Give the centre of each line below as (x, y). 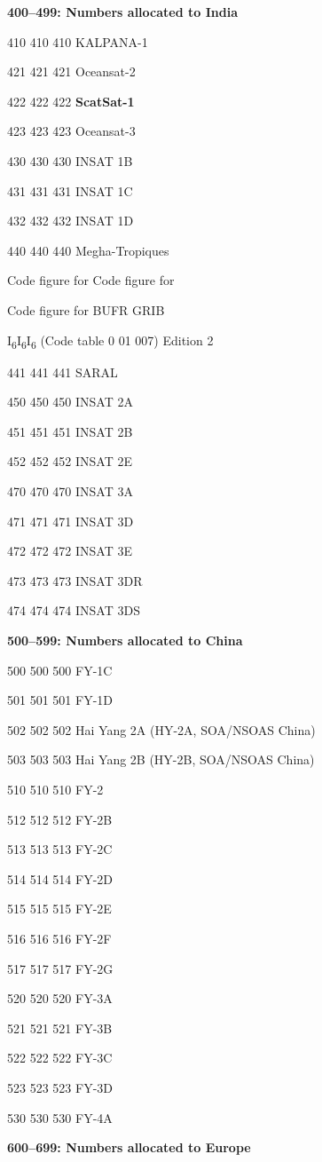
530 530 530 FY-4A (60, 1117)
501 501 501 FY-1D (60, 700)
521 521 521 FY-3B (60, 1028)
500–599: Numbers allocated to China (125, 640)
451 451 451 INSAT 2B (70, 431)
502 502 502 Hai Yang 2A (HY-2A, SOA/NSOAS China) (161, 729)
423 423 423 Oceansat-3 (71, 131)
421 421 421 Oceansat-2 (71, 71)
